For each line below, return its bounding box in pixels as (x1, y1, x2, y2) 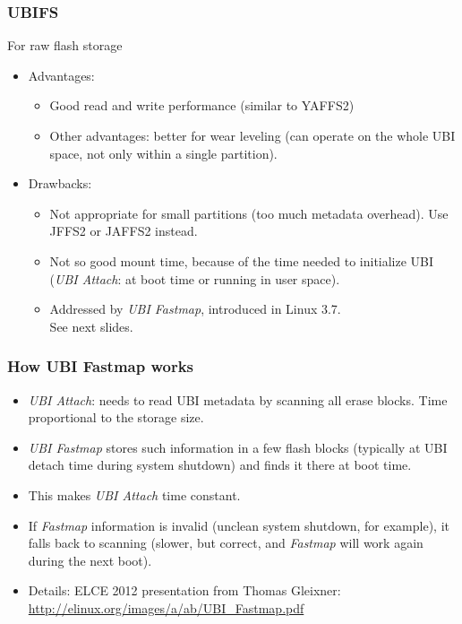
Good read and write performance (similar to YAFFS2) (49, 96, 355, 115)
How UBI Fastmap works (7, 355, 194, 377)
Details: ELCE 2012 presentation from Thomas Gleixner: (28, 581, 341, 600)
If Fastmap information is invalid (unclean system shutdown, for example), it (28, 516, 450, 534)
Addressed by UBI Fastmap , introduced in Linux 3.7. (49, 299, 341, 318)
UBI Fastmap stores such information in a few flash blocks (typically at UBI (28, 438, 448, 456)
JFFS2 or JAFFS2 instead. (49, 221, 198, 240)
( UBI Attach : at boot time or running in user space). (49, 269, 340, 288)
